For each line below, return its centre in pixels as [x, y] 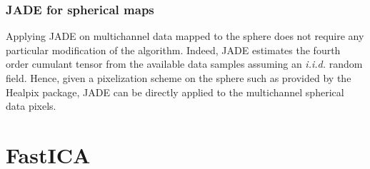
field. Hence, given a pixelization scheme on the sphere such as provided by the [179, 78]
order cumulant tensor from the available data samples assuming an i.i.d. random [184, 64]
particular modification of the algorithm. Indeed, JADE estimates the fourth [173, 50]
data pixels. [31, 106]
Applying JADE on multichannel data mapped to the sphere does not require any [185, 36]
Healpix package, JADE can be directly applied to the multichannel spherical [175, 92]
